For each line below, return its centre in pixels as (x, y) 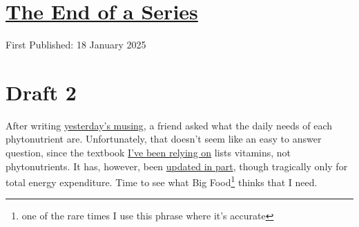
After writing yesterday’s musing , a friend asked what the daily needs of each (169, 125)
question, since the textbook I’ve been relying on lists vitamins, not (148, 153)
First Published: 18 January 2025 (76, 45)
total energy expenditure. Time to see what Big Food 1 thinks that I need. (162, 181)
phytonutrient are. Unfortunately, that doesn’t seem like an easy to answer (164, 139)
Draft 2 (41, 92)
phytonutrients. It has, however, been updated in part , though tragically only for (177, 166)
